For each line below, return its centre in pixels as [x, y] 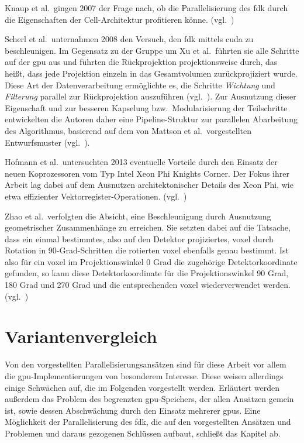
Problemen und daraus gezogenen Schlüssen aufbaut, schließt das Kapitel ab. [143, 433]
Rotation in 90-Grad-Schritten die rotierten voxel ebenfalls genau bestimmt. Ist [147, 250]
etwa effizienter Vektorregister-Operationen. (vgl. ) [96, 196]
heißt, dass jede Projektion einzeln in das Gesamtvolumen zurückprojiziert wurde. [151, 73]
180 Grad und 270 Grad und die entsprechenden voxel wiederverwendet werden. [148, 285]
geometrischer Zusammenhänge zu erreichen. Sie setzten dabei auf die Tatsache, [148, 227]
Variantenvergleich [81, 336]
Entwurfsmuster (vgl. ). [47, 142]
